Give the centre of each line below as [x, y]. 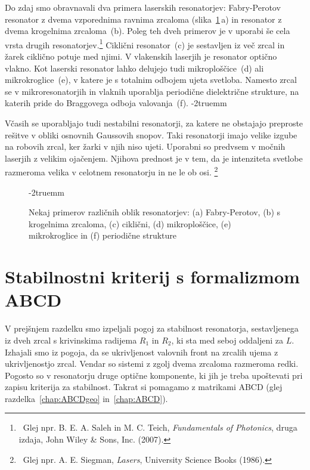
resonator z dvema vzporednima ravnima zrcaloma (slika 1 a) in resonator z [143, 19]
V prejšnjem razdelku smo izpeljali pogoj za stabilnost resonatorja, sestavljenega [152, 328]
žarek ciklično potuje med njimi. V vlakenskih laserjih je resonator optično [141, 56]
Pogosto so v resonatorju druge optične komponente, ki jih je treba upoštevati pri [154, 375]
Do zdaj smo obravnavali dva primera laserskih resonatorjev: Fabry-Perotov [143, 7]
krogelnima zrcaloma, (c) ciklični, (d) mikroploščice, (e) [130, 223]
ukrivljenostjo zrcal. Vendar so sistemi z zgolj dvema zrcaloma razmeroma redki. [152, 364]
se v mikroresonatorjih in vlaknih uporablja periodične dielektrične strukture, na [152, 91]
